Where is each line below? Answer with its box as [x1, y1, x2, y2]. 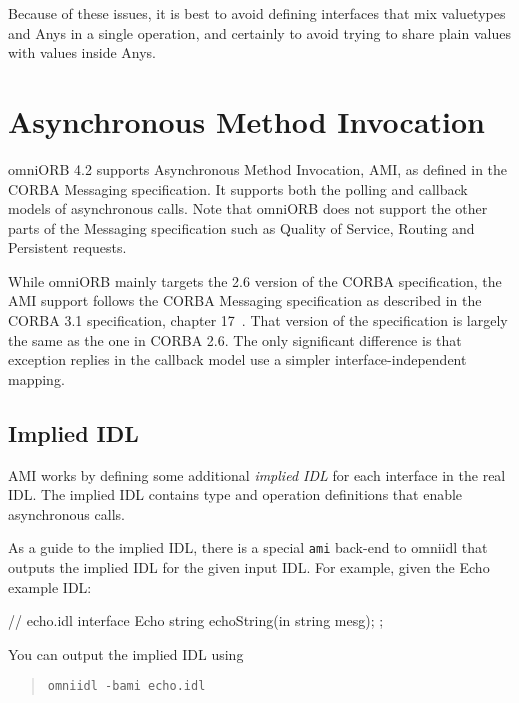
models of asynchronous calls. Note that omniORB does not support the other [8, 198, 488, 219]
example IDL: [8, 576, 92, 597]
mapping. [8, 368, 65, 389]
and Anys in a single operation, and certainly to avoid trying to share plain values [8, 22, 511, 43]
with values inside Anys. [8, 42, 157, 63]
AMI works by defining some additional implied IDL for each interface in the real [8, 464, 506, 485]
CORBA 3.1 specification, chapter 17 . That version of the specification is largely [8, 310, 508, 331]
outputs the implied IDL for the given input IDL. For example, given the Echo [8, 557, 490, 578]
